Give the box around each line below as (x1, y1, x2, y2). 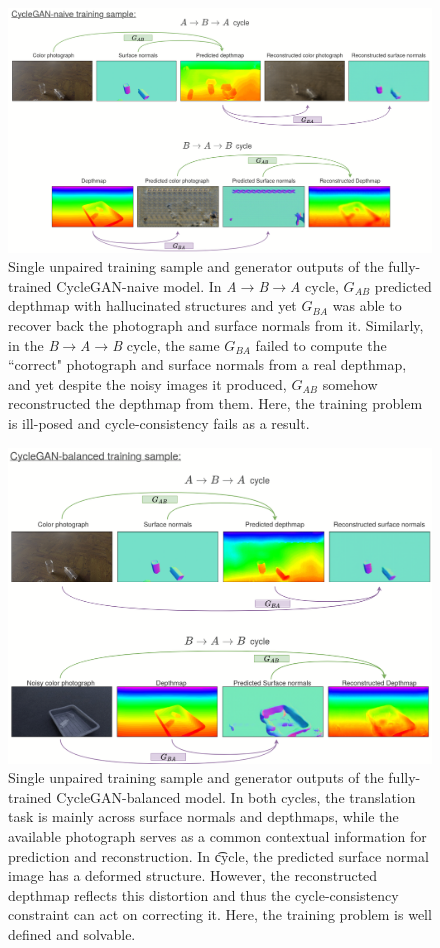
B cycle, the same (112, 334, 220, 355)
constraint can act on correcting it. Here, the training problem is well (8, 904, 432, 925)
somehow (322, 373, 378, 394)
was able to (332, 295, 402, 316)
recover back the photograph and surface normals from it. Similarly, (8, 315, 424, 336)
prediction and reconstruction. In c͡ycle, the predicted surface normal (8, 845, 429, 866)
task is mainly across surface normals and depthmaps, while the (8, 806, 399, 827)
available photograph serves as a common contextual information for (8, 825, 427, 846)
